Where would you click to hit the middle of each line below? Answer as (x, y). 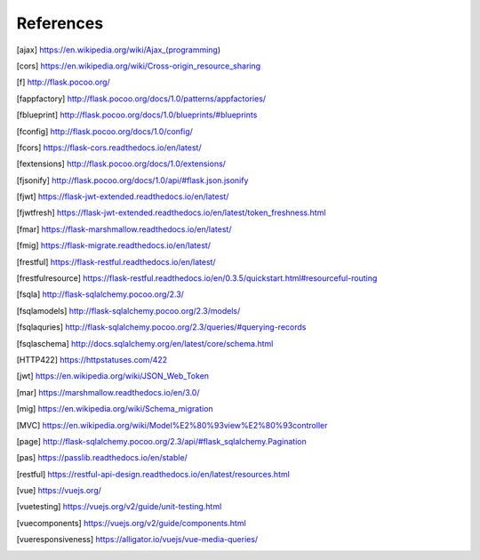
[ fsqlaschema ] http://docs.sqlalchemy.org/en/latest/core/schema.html (145, 343)
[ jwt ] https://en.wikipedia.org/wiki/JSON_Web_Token (112, 376)
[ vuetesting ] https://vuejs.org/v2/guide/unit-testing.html (119, 507)
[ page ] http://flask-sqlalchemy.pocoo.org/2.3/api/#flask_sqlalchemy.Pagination (161, 441)
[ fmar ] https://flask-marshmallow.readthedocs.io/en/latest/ (124, 229)
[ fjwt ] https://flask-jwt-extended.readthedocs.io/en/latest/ (123, 196)
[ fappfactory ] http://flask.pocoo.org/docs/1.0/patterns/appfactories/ (141, 99)
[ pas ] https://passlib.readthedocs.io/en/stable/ (102, 458)
